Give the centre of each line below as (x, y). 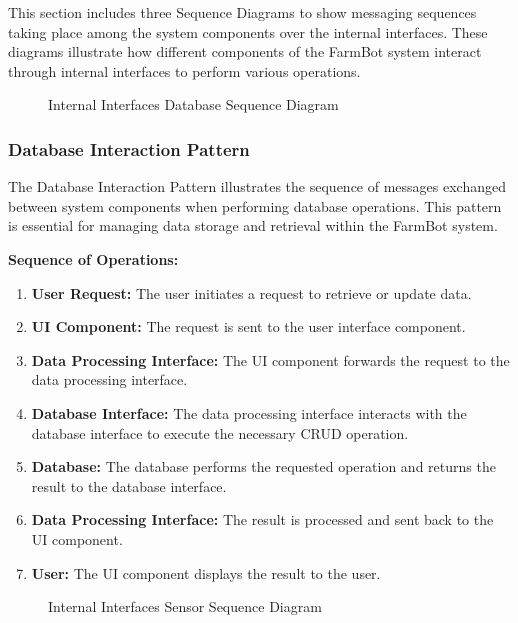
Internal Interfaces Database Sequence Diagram (193, 104)
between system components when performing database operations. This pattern (255, 205)
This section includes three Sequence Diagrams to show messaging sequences (242, 12)
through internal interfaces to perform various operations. (184, 70)
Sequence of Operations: (93, 258)
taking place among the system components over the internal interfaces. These (248, 31)
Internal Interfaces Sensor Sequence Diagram (185, 606)
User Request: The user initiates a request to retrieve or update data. (251, 292)
